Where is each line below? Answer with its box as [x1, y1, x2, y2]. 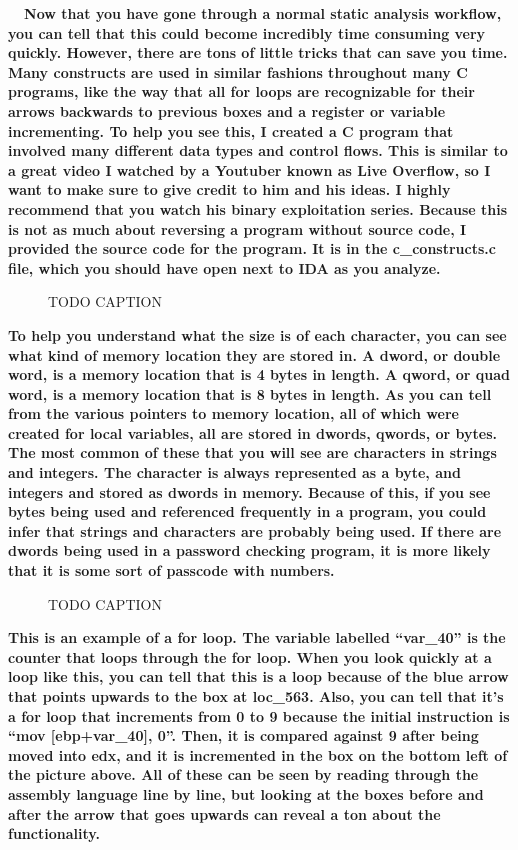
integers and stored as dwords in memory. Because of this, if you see [8, 481, 491, 502]
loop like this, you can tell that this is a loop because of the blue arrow [8, 666, 509, 687]
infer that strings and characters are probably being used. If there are [8, 520, 502, 541]
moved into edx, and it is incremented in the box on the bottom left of [8, 744, 508, 765]
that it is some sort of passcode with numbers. [8, 560, 335, 581]
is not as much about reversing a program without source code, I [8, 218, 467, 239]
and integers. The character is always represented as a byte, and [8, 462, 461, 483]
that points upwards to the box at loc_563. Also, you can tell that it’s [8, 686, 504, 706]
